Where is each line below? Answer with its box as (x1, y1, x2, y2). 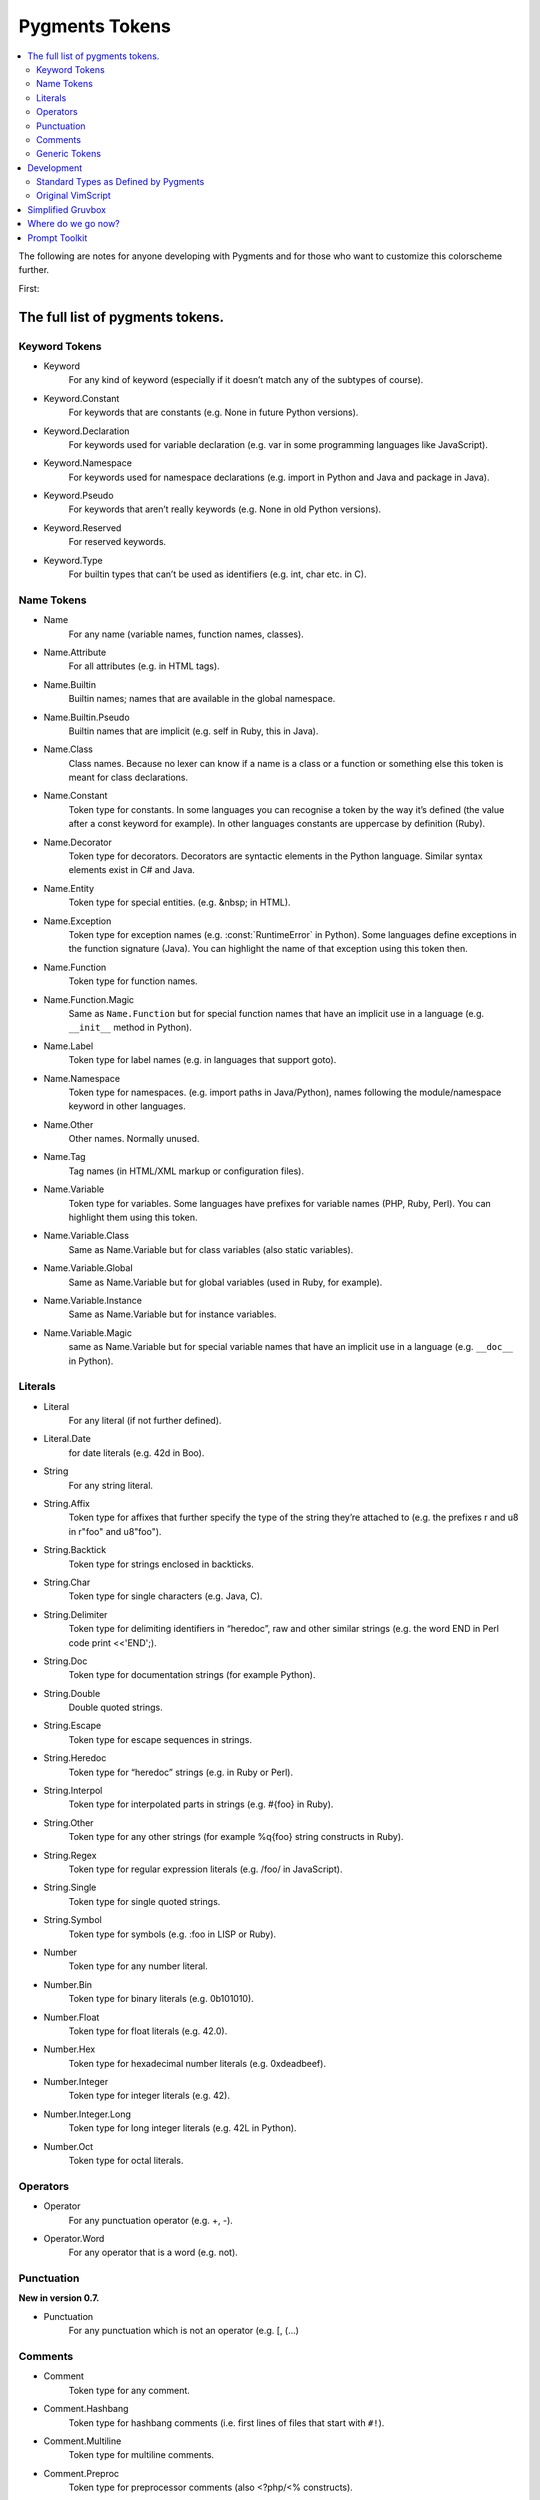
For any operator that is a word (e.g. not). (68, 2246, 239, 2259)
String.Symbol (43, 1914, 102, 1926)
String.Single (43, 1881, 97, 1894)
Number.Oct (43, 2140, 94, 2152)
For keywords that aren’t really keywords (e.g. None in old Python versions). (68, 503, 382, 515)
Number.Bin (43, 1978, 93, 1990)
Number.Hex (43, 2043, 96, 2055)
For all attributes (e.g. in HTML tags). (68, 660, 220, 672)
